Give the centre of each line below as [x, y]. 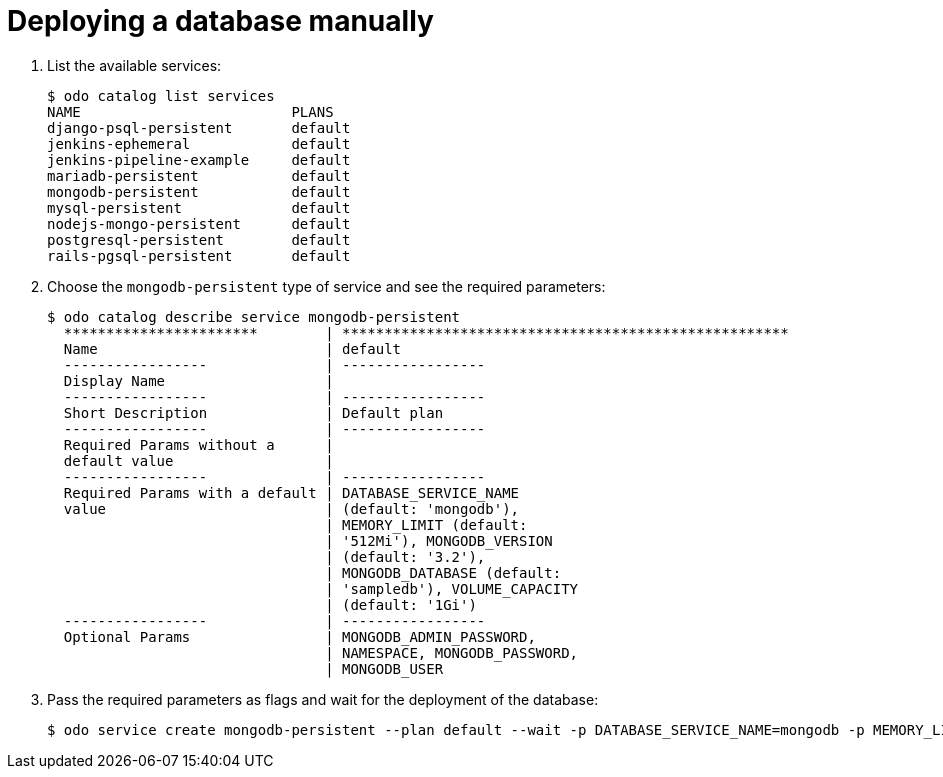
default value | [198, 460]
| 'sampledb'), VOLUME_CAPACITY [452, 588]
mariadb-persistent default [199, 175]
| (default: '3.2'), [405, 556]
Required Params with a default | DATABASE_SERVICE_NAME [291, 492]
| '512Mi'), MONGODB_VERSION [439, 540]
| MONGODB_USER [384, 668]
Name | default [232, 348]
